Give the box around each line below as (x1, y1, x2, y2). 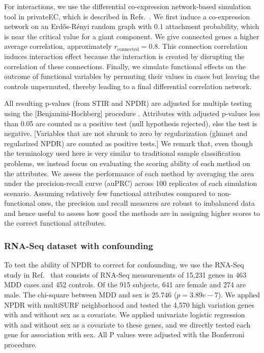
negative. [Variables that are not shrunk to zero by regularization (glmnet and (4, 128, 248, 139)
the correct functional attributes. (4, 218, 106, 228)
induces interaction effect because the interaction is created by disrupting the (4, 50, 245, 61)
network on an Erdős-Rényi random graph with (4, 21, 152, 32)
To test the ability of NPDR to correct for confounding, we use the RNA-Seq (4, 259, 244, 270)
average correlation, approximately (4, 41, 112, 51)
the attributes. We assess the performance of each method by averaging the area (4, 168, 254, 178)
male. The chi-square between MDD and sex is (4, 289, 150, 300)
